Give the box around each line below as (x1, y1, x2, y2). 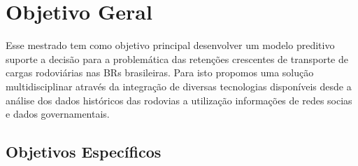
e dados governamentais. (6, 106, 110, 121)
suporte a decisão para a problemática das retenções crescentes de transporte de (6, 51, 348, 66)
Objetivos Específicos (6, 141, 162, 162)
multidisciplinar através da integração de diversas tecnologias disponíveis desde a (6, 78, 352, 93)
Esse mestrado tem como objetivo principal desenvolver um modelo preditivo (6, 38, 335, 53)
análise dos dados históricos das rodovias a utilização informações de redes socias (6, 92, 352, 107)
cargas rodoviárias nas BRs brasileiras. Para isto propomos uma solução (6, 65, 314, 80)
